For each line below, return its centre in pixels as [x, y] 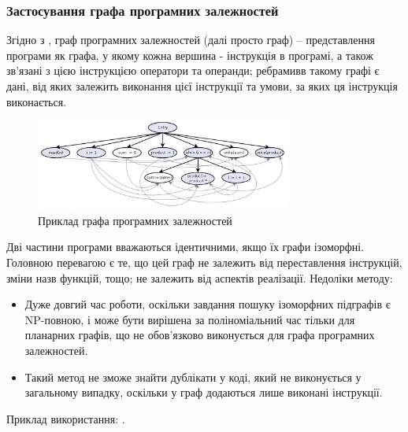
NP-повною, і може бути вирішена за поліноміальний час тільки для [190, 319]
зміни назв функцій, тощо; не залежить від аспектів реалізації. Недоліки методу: [200, 277]
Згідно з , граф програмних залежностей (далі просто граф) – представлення [191, 40]
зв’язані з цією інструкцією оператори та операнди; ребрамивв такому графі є [193, 70]
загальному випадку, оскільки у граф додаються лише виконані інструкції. [204, 392]
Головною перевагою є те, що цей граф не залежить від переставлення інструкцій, [204, 262]
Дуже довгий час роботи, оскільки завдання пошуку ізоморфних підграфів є [208, 304]
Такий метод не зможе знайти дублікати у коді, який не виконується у [193, 377]
